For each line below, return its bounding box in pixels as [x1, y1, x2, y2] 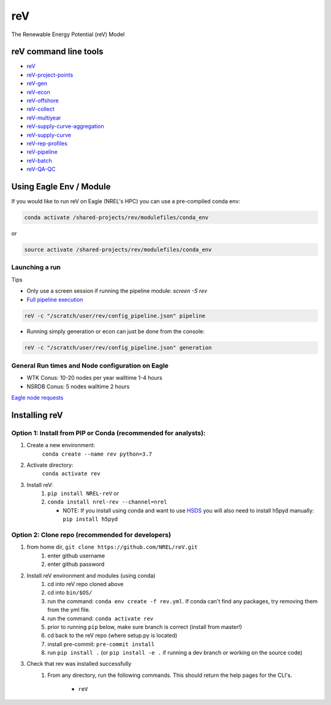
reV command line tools [11, 47, 104, 57]
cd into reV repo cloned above [47, 580, 124, 587]
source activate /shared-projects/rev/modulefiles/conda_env [24, 246, 212, 253]
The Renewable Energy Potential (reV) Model [11, 31, 125, 38]
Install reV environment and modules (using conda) [26, 571, 156, 579]
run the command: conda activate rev [47, 614, 154, 622]
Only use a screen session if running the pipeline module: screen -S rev [26, 287, 208, 295]
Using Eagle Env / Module [11, 181, 111, 192]
